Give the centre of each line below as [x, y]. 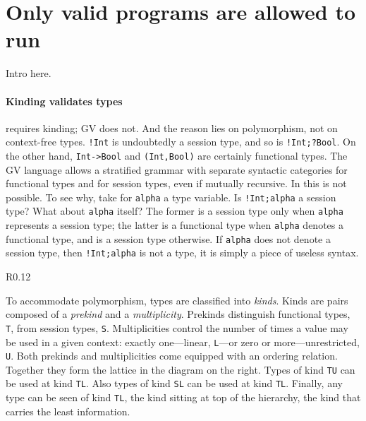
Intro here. [29, 73]
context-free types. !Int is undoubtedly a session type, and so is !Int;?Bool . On [181, 142]
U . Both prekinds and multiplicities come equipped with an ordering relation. [172, 356]
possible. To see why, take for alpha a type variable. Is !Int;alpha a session [171, 197]
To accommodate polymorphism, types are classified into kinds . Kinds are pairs [177, 300]
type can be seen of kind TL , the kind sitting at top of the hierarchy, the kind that [183, 397]
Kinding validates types [64, 101]
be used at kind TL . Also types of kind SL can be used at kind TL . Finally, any [174, 383]
